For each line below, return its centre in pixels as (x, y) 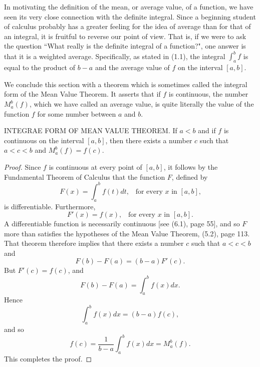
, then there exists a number (149, 140)
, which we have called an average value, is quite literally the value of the (142, 104)
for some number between (77, 113)
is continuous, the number (208, 94)
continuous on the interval (44, 140)
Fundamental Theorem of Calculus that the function (85, 176)
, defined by (190, 176)
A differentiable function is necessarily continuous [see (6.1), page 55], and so (122, 224)
